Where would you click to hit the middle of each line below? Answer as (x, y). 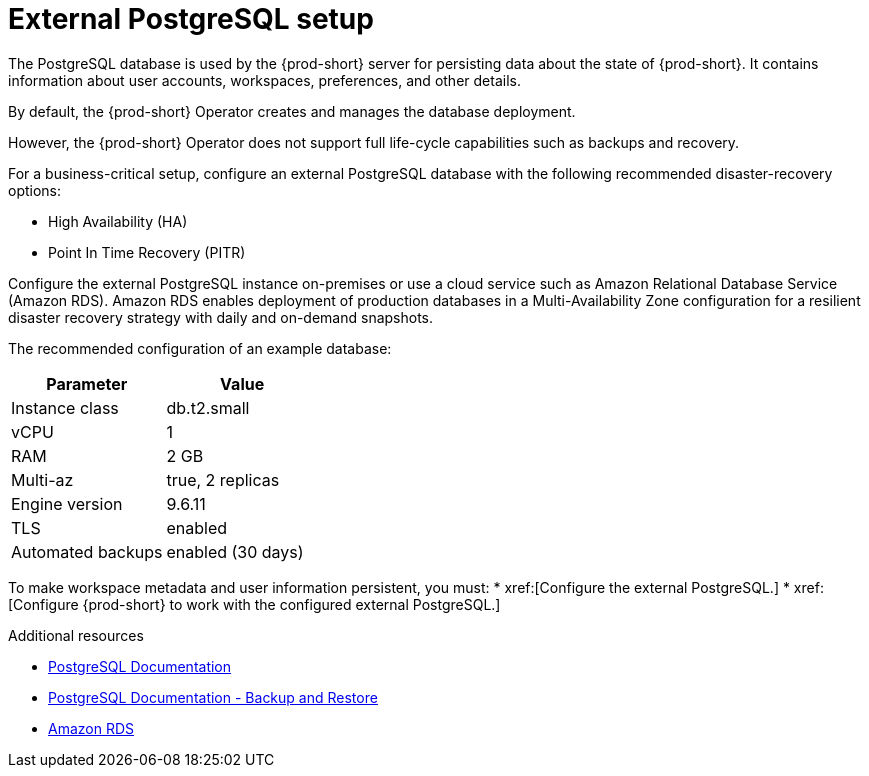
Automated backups (87, 551)
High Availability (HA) (118, 221)
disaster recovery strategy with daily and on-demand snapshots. (221, 317)
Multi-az (42, 479)
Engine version (67, 503)
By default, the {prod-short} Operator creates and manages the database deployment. (292, 111)
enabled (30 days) (235, 551)
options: (35, 190)
